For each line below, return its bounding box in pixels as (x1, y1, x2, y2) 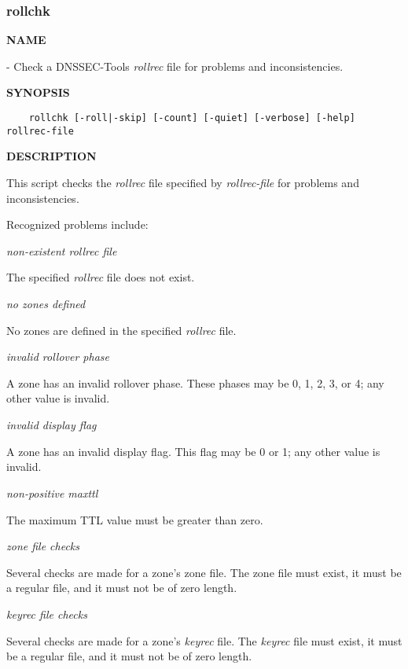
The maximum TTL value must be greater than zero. (6, 511, 263, 527)
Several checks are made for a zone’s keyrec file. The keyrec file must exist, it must (6, 632, 402, 649)
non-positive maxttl (6, 484, 98, 501)
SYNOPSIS (6, 84, 70, 101)
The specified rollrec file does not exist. (6, 269, 195, 285)
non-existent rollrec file (6, 242, 117, 259)
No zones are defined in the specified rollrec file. (6, 322, 237, 338)
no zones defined (6, 295, 86, 311)
